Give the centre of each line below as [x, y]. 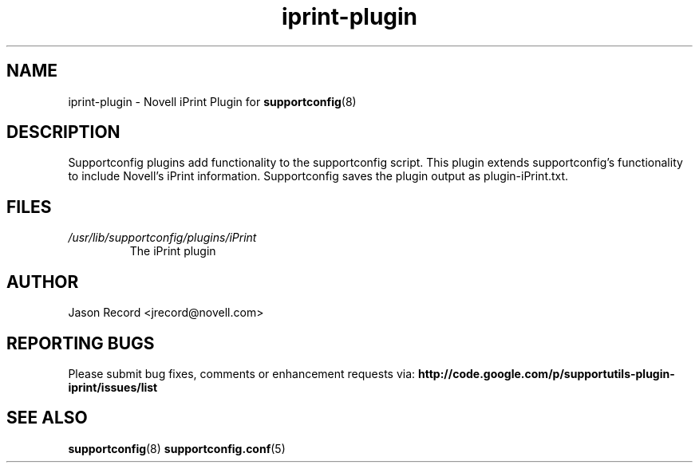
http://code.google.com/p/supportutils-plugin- [547, 373]
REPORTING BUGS [81, 343]
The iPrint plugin [173, 251]
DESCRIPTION [63, 132]
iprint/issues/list [113, 387]
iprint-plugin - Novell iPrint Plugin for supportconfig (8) [212, 101]
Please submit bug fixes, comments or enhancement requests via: [242, 373]
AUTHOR [43, 282]
